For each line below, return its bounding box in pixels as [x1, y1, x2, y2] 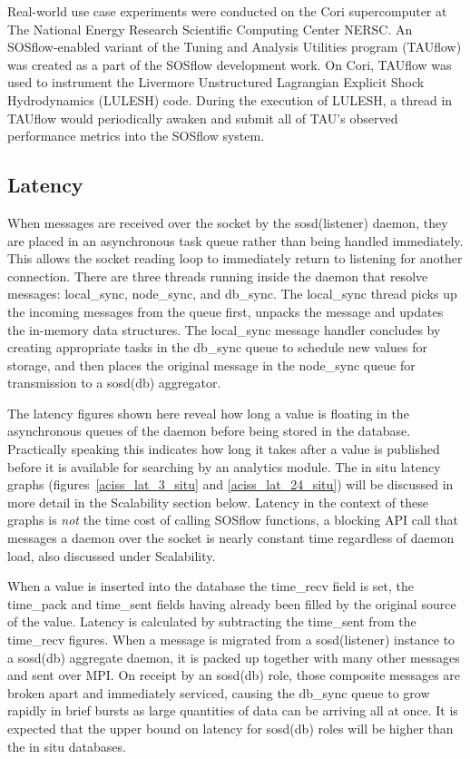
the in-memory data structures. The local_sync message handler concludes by [7, 320, 441, 339]
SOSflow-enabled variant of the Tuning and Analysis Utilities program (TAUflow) [7, 37, 462, 56]
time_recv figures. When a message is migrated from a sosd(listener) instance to [7, 630, 455, 649]
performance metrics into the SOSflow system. [7, 126, 265, 145]
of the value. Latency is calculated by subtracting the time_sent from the [7, 612, 416, 631]
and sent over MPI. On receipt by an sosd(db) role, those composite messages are [7, 665, 461, 685]
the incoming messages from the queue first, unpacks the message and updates [7, 301, 444, 320]
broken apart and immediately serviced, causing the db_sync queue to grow [7, 683, 430, 702]
